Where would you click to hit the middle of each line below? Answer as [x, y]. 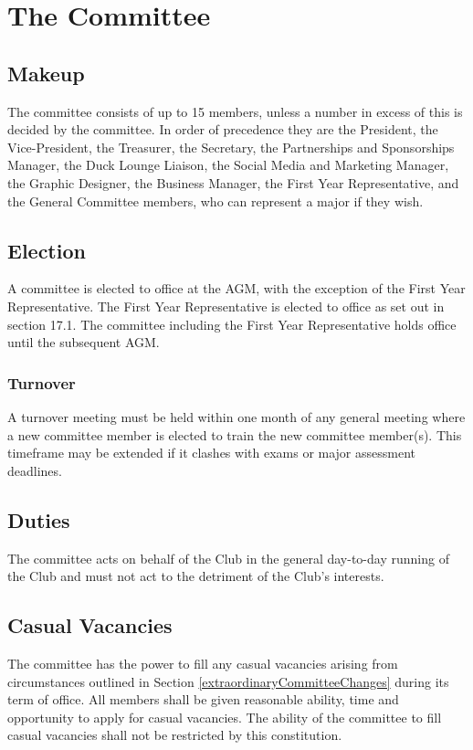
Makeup [46, 73]
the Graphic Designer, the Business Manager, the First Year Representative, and [233, 182]
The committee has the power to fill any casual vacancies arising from [203, 663]
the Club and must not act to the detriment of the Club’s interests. [196, 576]
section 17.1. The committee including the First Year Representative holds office [232, 324]
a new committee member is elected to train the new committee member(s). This [235, 434]
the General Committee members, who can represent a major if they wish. [215, 201]
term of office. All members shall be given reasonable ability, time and [203, 699]
